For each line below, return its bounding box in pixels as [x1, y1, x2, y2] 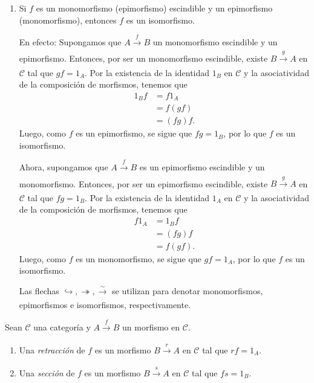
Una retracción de [19, 343, 85, 356]
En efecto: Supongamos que [19, 35, 122, 48]
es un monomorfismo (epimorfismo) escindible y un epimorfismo [36, 2, 273, 14]
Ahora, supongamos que [19, 161, 108, 173]
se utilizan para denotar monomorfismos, [112, 284, 263, 297]
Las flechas [19, 284, 59, 297]
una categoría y [33, 320, 91, 333]
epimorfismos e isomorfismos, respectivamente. [19, 298, 191, 311]
